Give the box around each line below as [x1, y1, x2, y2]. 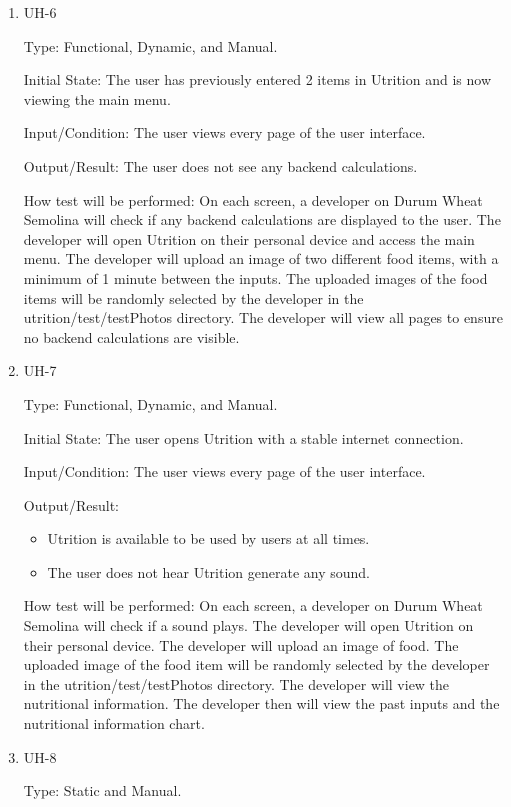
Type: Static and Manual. [23, 780, 182, 801]
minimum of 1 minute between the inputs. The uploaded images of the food [23, 267, 488, 288]
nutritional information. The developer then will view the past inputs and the [23, 693, 500, 714]
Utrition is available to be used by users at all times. [47, 528, 370, 549]
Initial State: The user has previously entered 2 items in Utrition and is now [23, 69, 492, 90]
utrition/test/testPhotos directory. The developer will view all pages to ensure [23, 307, 503, 328]
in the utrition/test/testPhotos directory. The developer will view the [23, 673, 450, 694]
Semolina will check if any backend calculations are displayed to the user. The [23, 209, 501, 230]
